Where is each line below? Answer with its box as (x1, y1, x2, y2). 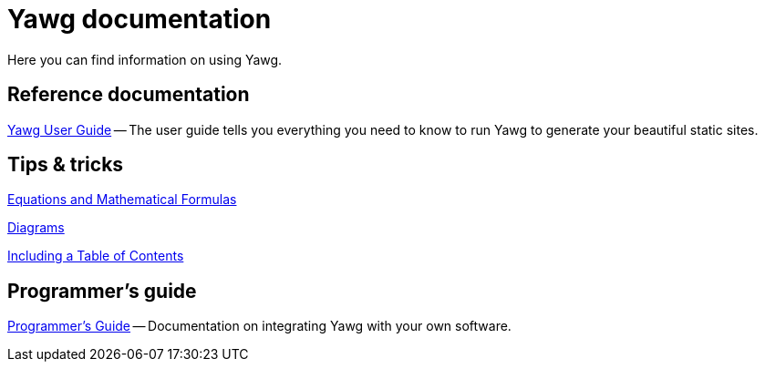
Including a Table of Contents (7, 248, 184, 264)
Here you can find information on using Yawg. (7, 51, 283, 67)
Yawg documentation (7, 4, 272, 35)
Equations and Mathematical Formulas (7, 191, 237, 208)
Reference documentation (7, 83, 250, 107)
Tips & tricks (7, 153, 124, 177)
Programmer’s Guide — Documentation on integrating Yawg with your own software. (7, 318, 512, 334)
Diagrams (7, 220, 65, 236)
